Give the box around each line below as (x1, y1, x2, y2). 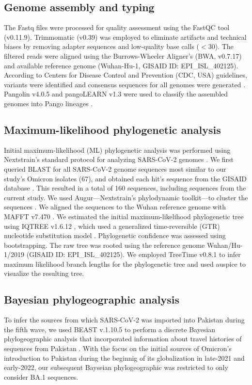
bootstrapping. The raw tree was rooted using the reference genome (4, 240, 205, 250)
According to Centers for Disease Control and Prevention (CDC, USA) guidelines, (4, 70, 247, 80)
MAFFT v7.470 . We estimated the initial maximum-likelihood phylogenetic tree (4, 211, 244, 221)
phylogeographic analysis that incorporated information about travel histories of (4, 334, 242, 344)
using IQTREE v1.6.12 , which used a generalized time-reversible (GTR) (4, 221, 220, 231)
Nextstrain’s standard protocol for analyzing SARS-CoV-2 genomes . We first (4, 154, 234, 164)
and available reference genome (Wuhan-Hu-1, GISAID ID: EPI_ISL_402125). (4, 60, 238, 70)
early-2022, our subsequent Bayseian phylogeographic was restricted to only (4, 362, 228, 372)
